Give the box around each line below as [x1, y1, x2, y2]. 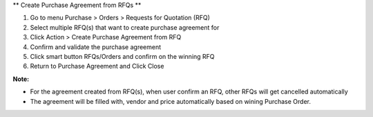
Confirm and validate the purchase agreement [30, 42, 162, 51]
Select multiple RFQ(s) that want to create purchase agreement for [30, 23, 220, 31]
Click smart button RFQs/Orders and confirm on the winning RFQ [30, 52, 215, 60]
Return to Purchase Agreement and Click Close [30, 62, 164, 71]
